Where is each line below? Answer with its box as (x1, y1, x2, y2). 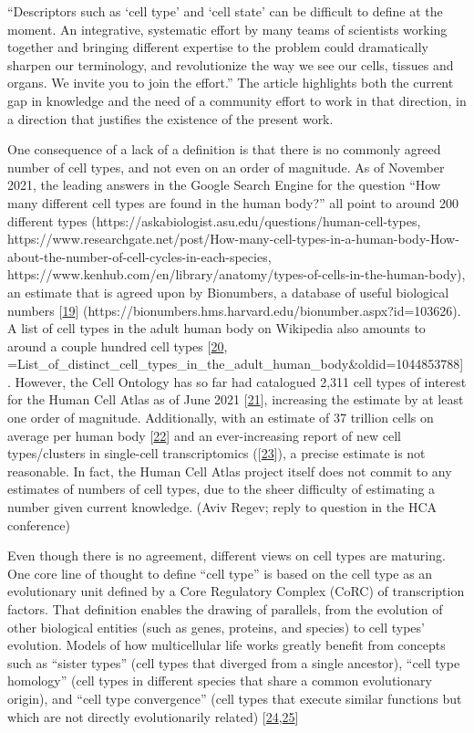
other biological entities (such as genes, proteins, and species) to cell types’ (7, 617, 425, 636)
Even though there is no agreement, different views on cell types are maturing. (7, 546, 446, 565)
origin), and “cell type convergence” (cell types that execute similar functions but (7, 688, 462, 707)
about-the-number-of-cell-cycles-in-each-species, (7, 246, 272, 266)
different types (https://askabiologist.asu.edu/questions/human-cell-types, (7, 211, 421, 230)
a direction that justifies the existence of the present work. (7, 109, 334, 128)
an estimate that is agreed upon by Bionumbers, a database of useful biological (7, 282, 449, 301)
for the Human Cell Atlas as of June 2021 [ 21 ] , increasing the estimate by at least (7, 390, 464, 409)
